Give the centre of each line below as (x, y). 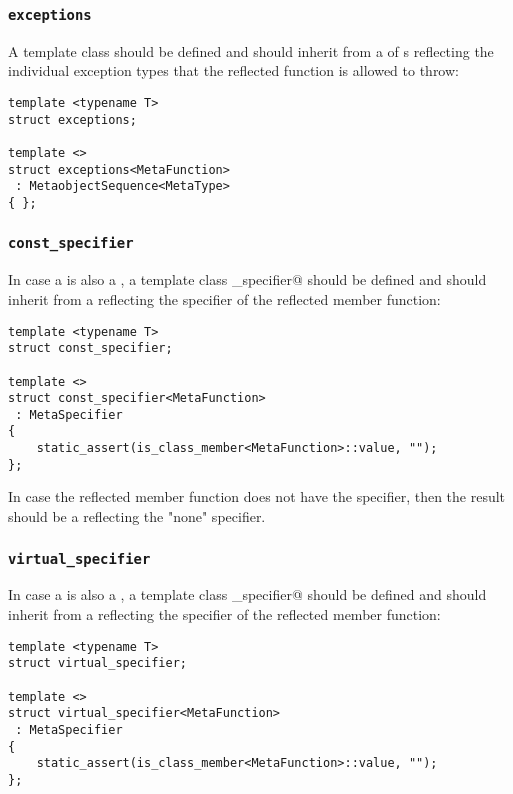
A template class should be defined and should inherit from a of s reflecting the (251, 50)
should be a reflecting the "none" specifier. (137, 516)
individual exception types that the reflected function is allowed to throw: (233, 70)
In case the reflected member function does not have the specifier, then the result (257, 496)
